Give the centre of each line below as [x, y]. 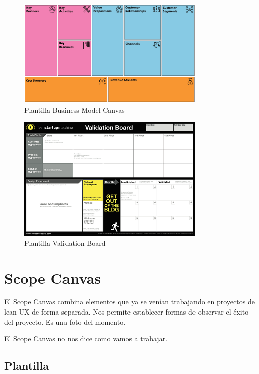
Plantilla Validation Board [65, 243]
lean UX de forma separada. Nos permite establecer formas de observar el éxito [126, 312]
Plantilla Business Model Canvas [75, 110]
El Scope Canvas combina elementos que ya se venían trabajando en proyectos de [129, 302]
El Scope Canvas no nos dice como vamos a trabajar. [86, 338]
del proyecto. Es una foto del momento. [65, 321]
